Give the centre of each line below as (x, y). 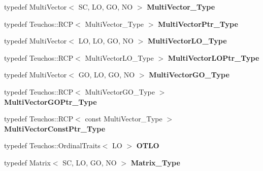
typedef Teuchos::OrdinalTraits (52, 145)
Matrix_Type (155, 162)
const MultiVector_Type (124, 119)
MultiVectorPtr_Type (198, 24)
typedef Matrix (27, 162)
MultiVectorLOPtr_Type (213, 57)
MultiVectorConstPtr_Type (55, 128)
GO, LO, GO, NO (107, 75)
